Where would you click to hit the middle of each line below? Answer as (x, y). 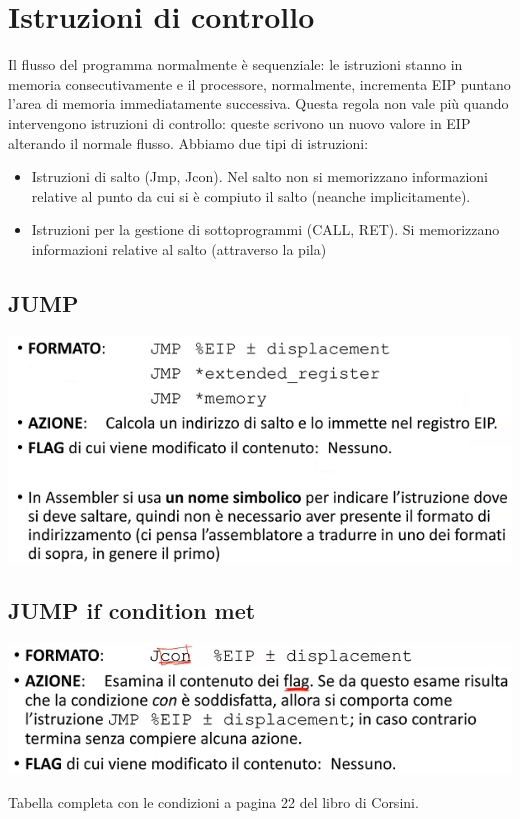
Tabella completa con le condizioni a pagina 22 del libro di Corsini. (213, 802)
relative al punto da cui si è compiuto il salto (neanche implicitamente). (251, 195)
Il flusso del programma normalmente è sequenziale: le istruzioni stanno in (235, 64)
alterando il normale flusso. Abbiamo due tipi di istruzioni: (188, 142)
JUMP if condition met (132, 610)
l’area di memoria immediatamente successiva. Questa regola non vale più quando (258, 103)
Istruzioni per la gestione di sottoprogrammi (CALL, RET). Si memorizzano (265, 229)
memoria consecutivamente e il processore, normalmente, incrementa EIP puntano (259, 83)
